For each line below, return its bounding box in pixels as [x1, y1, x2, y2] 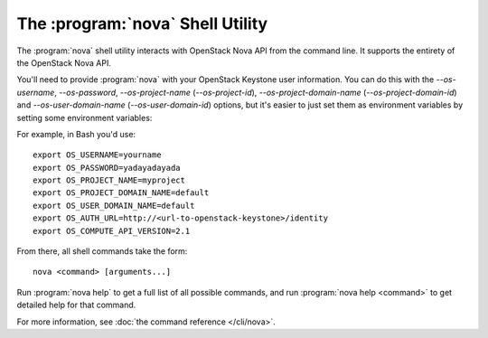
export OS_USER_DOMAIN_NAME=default [33, 200, 195, 211]
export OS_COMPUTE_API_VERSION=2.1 [33, 226, 191, 236]
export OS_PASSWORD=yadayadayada [33, 163, 181, 173]
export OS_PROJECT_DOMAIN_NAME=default [33, 188, 210, 198]
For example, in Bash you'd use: [16, 128, 136, 139]
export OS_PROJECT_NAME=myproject [33, 175, 185, 185]
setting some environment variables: [16, 112, 153, 123]
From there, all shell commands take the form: [16, 246, 188, 257]
